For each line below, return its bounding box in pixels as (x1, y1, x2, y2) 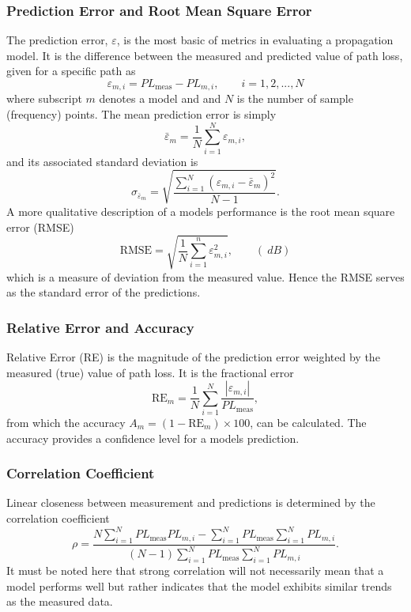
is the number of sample (236, 90, 353, 107)
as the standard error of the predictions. (6, 284, 201, 300)
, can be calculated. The (250, 414, 367, 430)
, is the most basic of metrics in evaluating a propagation (116, 32, 394, 48)
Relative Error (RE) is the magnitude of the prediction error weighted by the (6, 349, 380, 365)
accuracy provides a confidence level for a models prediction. (6, 429, 300, 446)
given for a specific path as (6, 62, 136, 79)
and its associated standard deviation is (6, 153, 198, 169)
